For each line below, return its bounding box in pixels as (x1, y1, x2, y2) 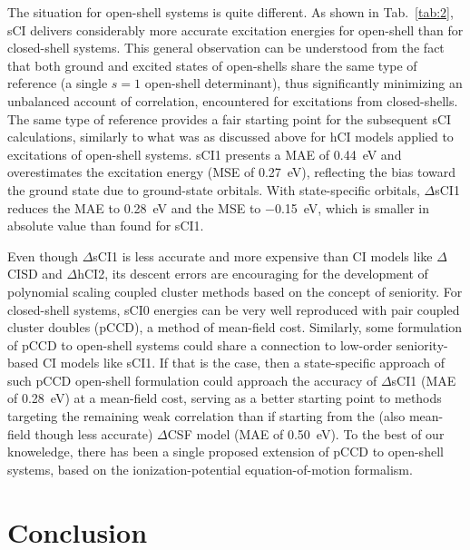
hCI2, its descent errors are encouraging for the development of (77, 264, 428, 283)
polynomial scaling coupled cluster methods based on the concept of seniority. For (7, 281, 463, 300)
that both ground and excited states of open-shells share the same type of (7, 55, 417, 74)
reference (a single (7, 74, 108, 93)
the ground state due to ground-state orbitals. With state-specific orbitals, (7, 180, 420, 199)
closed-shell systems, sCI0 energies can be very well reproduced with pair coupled (7, 300, 460, 319)
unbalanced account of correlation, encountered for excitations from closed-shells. (7, 91, 458, 110)
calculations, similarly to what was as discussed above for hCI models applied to (7, 127, 454, 146)
